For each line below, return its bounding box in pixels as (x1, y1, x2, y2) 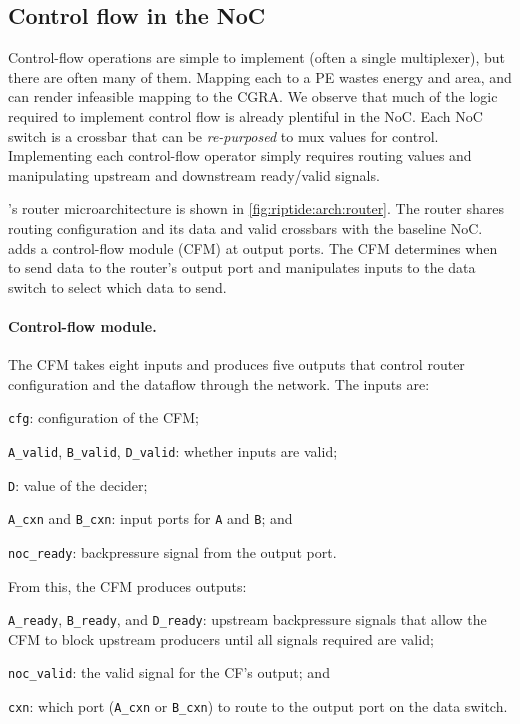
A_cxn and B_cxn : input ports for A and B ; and (8, 508, 293, 529)
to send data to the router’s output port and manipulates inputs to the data (8, 257, 476, 278)
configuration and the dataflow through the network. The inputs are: (8, 373, 430, 394)
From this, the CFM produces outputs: (8, 575, 247, 596)
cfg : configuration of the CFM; (8, 407, 199, 428)
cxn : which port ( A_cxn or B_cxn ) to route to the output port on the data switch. (8, 696, 508, 717)
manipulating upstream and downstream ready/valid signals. (8, 164, 380, 185)
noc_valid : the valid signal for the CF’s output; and (8, 662, 330, 683)
